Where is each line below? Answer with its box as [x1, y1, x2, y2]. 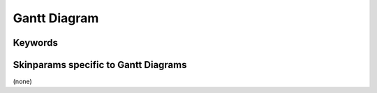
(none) [13, 77, 33, 86]
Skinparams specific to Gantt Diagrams [13, 59, 187, 71]
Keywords [13, 37, 59, 49]
